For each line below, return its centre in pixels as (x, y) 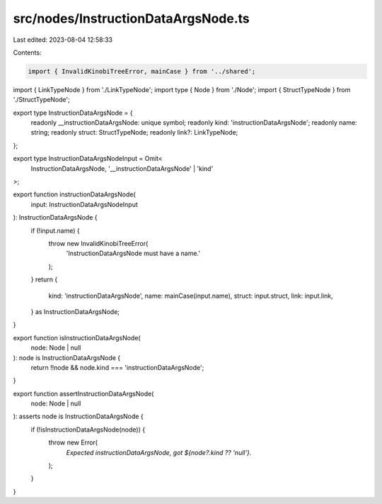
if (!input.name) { (56, 230)
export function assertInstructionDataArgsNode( (83, 393)
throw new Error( (73, 442)
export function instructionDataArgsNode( (74, 194)
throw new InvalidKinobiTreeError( (98, 243)
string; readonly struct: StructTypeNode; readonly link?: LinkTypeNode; (134, 133)
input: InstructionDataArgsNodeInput (84, 204)
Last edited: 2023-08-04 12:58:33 (63, 40)
